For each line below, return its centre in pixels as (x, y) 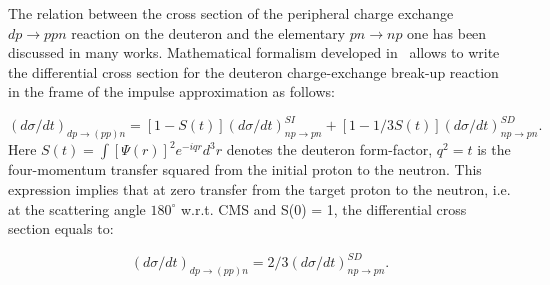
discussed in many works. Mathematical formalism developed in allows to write (254, 52)
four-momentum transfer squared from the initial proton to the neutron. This (245, 169)
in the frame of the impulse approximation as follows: (171, 91)
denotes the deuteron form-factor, (329, 149)
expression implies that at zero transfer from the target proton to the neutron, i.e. (259, 188)
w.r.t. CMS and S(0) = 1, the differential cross (323, 208)
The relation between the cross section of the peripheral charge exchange (231, 13)
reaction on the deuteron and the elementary (208, 32)
